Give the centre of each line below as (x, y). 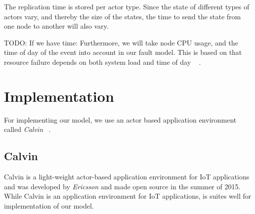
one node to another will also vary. (56, 26)
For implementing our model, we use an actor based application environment (120, 119)
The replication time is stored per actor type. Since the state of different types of (127, 6)
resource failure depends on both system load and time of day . (103, 62)
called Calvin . (27, 129)
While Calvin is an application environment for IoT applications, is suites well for (128, 196)
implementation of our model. (49, 205)
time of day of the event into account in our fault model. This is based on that (123, 52)
